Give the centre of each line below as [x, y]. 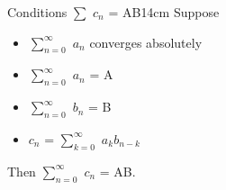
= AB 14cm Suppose [164, 12]
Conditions [37, 12]
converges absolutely [146, 42]
